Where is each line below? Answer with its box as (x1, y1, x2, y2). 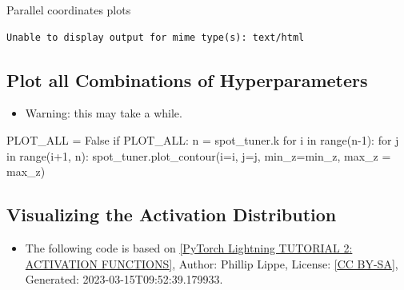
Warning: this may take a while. (25, 105, 182, 121)
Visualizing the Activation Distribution (6, 202, 337, 227)
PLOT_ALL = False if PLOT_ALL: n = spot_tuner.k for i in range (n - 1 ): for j (6, 131, 399, 148)
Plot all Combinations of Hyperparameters (6, 67, 368, 92)
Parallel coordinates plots (6, 2, 131, 18)
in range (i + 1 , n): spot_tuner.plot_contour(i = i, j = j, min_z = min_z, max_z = (6, 147, 391, 164)
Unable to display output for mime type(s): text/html (6, 31, 305, 43)
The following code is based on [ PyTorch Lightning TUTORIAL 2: (25, 239, 353, 256)
